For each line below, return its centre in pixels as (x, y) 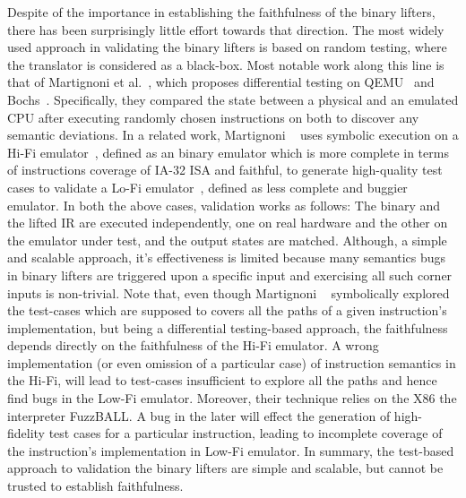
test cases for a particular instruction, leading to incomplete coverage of (246, 433)
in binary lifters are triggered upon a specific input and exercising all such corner (230, 275)
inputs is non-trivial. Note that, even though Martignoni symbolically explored (229, 292)
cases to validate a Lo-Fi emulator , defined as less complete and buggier (207, 187)
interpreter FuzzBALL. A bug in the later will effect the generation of (199, 415)
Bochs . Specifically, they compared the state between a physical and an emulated (233, 99)
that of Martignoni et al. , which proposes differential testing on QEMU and (221, 82)
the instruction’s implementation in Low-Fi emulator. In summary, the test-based (231, 450)
